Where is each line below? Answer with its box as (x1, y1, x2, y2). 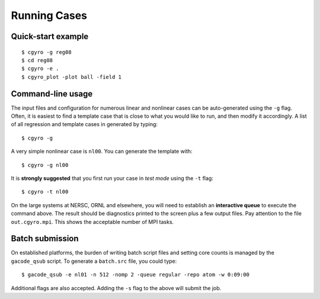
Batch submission (11, 234, 79, 244)
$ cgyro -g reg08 (21, 49, 72, 56)
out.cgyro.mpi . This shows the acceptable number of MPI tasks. (11, 218, 174, 225)
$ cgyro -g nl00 (21, 162, 69, 168)
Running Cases (11, 9, 88, 22)
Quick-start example (11, 31, 89, 41)
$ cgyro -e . (21, 65, 59, 72)
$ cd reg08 (21, 57, 53, 63)
